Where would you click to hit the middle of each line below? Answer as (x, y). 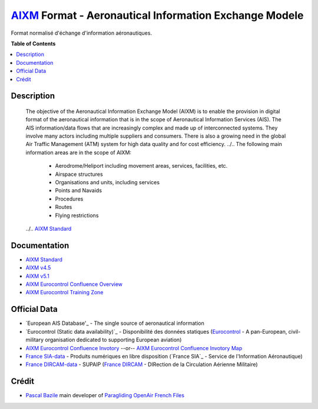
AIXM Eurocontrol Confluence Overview (74, 284)
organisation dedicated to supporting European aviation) (113, 340)
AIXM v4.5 (38, 268)
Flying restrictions (77, 215)
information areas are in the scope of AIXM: (79, 152)
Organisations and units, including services (107, 182)
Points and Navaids (79, 191)
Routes (64, 207)
